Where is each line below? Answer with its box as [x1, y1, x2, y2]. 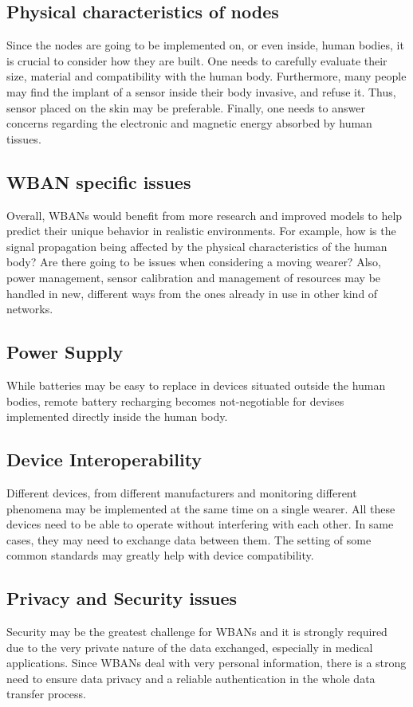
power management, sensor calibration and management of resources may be [6, 269, 381, 285]
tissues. [6, 130, 41, 147]
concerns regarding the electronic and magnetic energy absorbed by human [6, 115, 372, 132]
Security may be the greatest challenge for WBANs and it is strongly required [6, 623, 387, 640]
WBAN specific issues [6, 169, 191, 194]
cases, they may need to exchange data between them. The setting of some [6, 531, 372, 548]
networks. [6, 300, 53, 317]
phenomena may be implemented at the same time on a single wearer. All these [6, 500, 395, 517]
